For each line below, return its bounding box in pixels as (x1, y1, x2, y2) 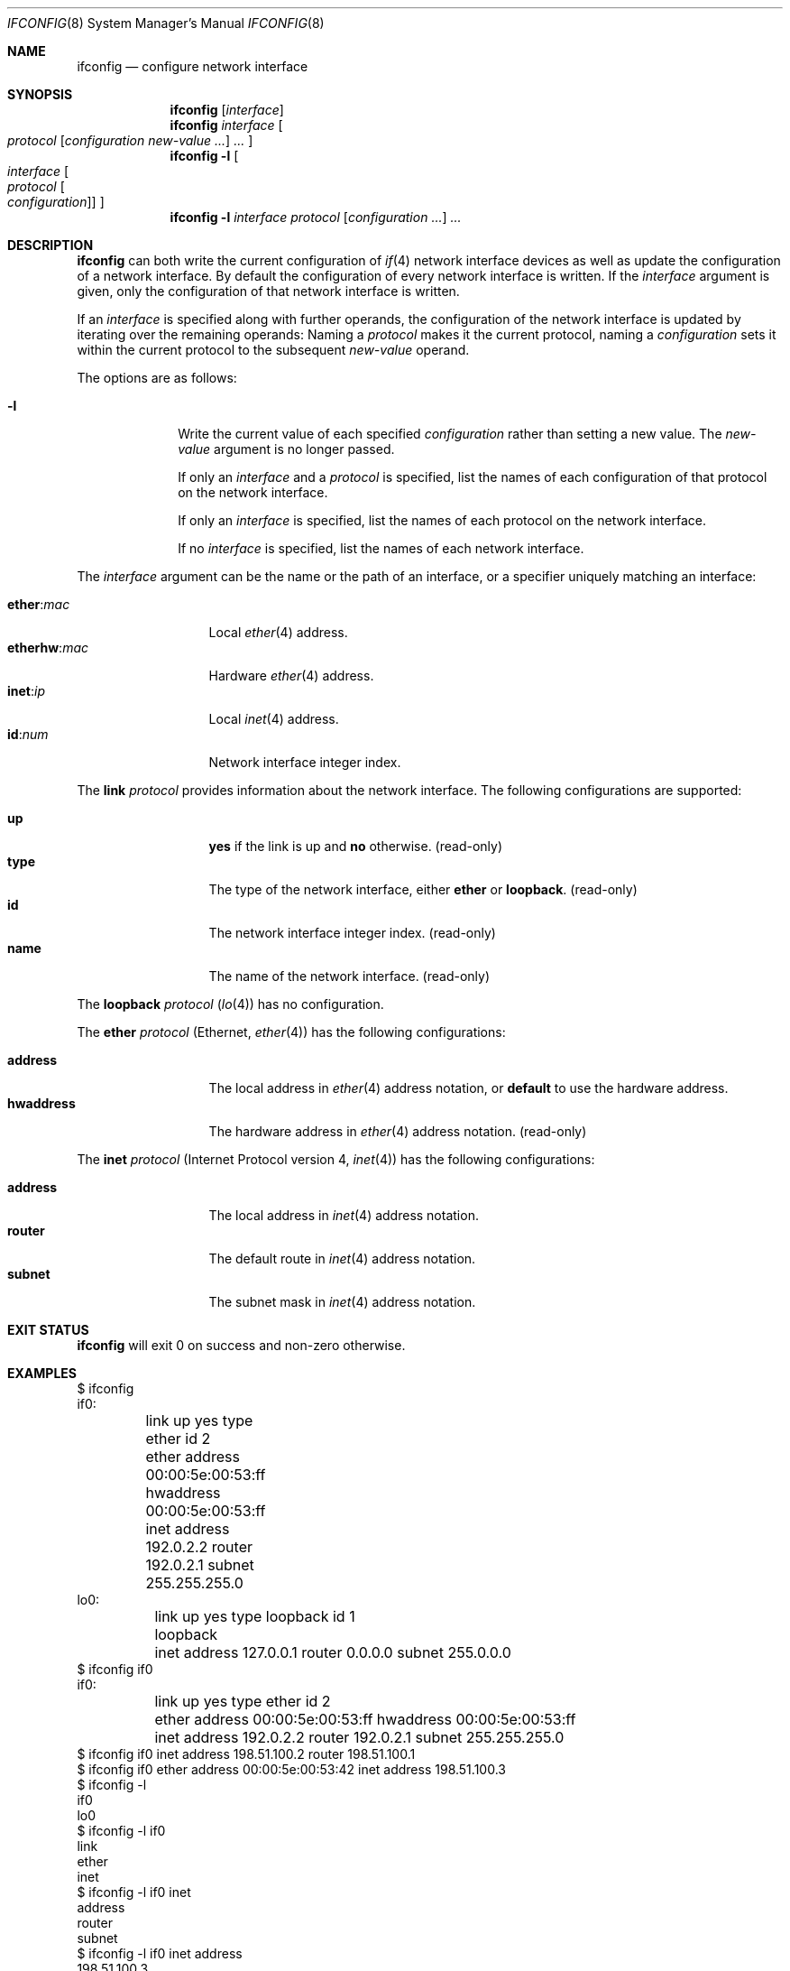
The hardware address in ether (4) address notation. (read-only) (208, 1124, 587, 1139)
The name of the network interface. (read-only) (208, 968, 491, 984)
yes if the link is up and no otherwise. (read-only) (208, 838, 503, 854)
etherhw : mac (7, 640, 89, 655)
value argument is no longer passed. (178, 441, 395, 457)
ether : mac (7, 597, 70, 612)
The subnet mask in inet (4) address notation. (208, 1294, 476, 1309)
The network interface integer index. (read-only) (208, 925, 496, 940)
